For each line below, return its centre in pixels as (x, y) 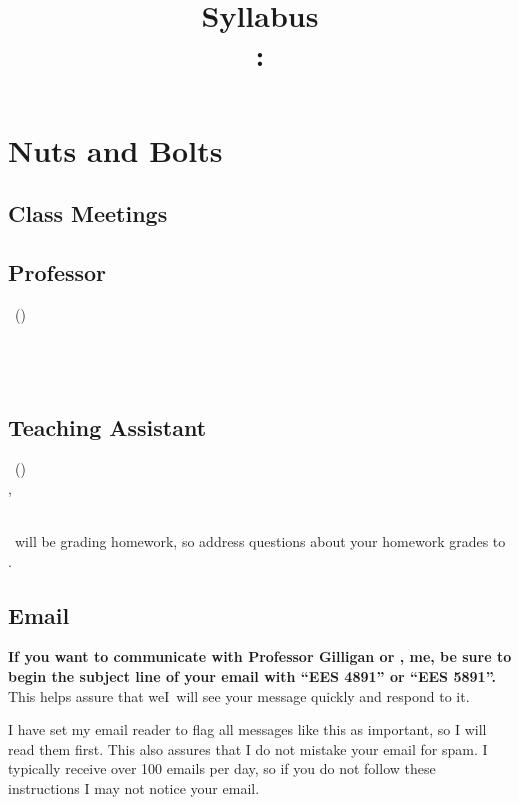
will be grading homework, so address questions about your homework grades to (260, 541)
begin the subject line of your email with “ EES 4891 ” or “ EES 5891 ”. (252, 676)
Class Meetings (88, 213)
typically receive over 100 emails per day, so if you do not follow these (222, 768)
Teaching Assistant (107, 426)
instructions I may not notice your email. (134, 788)
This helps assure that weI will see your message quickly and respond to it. (239, 695)
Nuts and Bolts (115, 149)
